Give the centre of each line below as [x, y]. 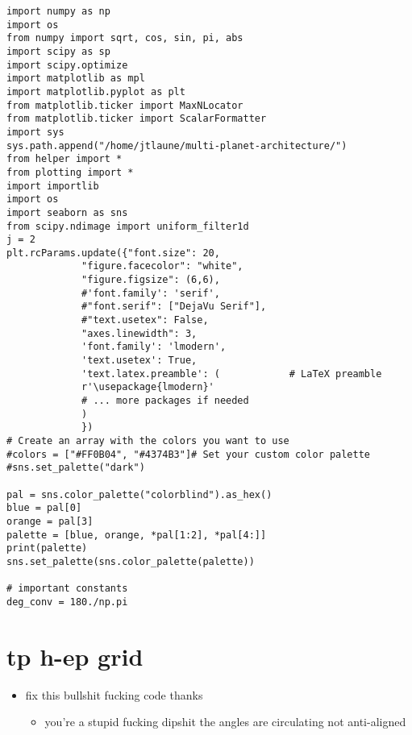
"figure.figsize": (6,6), [151, 280]
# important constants [67, 589]
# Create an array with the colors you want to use [148, 441]
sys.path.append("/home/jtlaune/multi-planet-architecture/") [177, 145]
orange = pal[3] [50, 521]
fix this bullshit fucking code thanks [114, 694]
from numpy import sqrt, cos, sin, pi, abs [125, 38]
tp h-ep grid [75, 656]
